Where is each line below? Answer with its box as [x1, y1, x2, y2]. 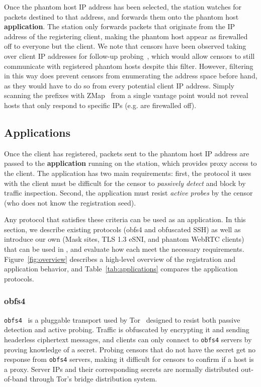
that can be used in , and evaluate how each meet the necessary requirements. [4, 244, 244, 254]
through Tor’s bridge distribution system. [29, 373, 157, 384]
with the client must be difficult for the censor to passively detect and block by [4, 177, 246, 188]
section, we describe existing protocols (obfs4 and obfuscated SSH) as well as [4, 224, 241, 234]
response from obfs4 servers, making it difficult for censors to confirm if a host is [4, 354, 254, 364]
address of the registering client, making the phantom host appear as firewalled [4, 31, 248, 41]
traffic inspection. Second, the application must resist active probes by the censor [4, 187, 253, 198]
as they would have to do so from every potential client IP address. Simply [4, 80, 234, 90]
